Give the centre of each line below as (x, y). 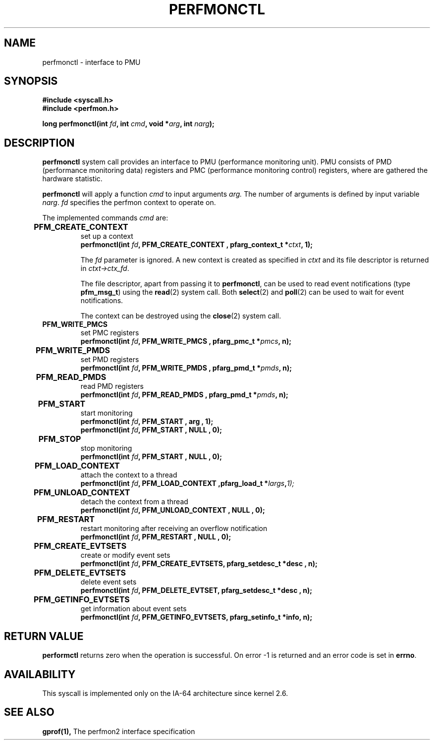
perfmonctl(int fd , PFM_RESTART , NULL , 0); (156, 537)
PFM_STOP (60, 439)
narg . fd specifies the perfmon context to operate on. (129, 203)
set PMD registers (110, 360)
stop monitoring (106, 448)
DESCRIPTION (39, 143)
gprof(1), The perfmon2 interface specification (119, 731)
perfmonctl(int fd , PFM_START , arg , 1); (147, 422)
